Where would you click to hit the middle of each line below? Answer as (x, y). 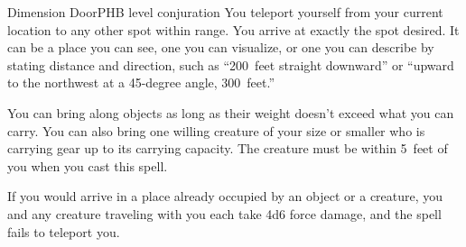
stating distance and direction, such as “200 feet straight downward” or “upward (231, 64)
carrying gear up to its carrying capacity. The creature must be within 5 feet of (228, 148)
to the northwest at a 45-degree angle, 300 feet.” (141, 82)
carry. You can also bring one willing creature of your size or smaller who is (216, 130)
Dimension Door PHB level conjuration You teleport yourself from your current (225, 12)
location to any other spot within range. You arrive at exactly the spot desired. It (233, 29)
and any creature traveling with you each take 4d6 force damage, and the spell (224, 213)
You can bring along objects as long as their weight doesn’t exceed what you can (231, 112)
